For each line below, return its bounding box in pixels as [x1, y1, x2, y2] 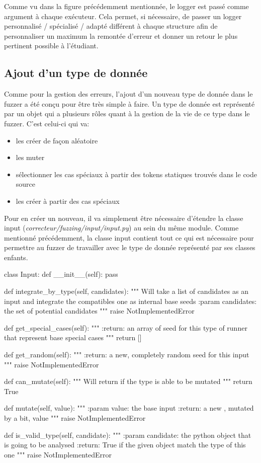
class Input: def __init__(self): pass [4, 269, 118, 279]
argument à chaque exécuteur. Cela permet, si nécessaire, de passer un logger [4, 11, 242, 21]
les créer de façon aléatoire [16, 135, 98, 145]
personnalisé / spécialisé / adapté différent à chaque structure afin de [4, 21, 218, 31]
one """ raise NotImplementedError [4, 449, 112, 459]
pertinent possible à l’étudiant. [4, 40, 99, 51]
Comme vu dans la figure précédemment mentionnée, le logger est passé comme [4, 1, 249, 11]
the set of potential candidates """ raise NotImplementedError [4, 305, 195, 316]
